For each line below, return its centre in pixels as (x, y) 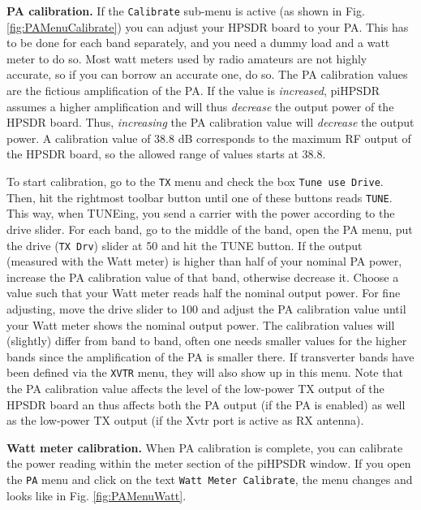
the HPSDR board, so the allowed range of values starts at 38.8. (166, 154)
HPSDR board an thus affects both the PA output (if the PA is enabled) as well (206, 404)
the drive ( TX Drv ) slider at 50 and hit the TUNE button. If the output (185, 245)
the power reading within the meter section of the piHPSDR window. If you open (209, 463)
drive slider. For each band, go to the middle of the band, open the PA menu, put (210, 229)
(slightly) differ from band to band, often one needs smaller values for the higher (207, 341)
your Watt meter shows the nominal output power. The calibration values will (201, 324)
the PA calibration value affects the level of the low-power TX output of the (195, 388)
